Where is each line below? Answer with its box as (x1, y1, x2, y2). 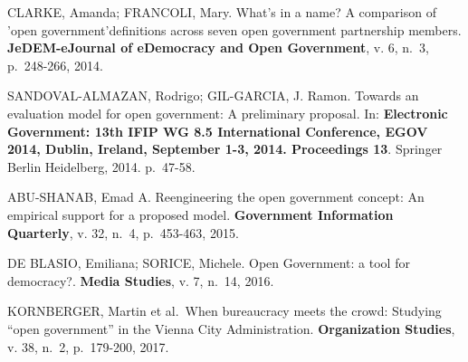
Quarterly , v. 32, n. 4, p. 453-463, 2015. (7, 223, 239, 242)
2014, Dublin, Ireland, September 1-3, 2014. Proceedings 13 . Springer (7, 139, 443, 158)
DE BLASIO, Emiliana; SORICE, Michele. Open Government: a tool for (7, 253, 410, 272)
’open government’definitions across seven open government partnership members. (7, 20, 462, 39)
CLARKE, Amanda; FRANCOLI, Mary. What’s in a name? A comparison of (7, 3, 436, 21)
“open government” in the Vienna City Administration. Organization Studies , (7, 319, 455, 338)
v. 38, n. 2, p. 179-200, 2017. (7, 337, 169, 356)
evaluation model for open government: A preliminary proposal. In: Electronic (7, 103, 448, 122)
